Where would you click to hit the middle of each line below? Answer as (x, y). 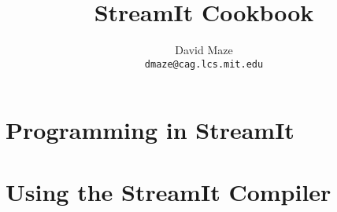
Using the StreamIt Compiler (168, 191)
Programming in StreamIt (150, 130)
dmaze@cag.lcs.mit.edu (204, 64)
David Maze (204, 50)
